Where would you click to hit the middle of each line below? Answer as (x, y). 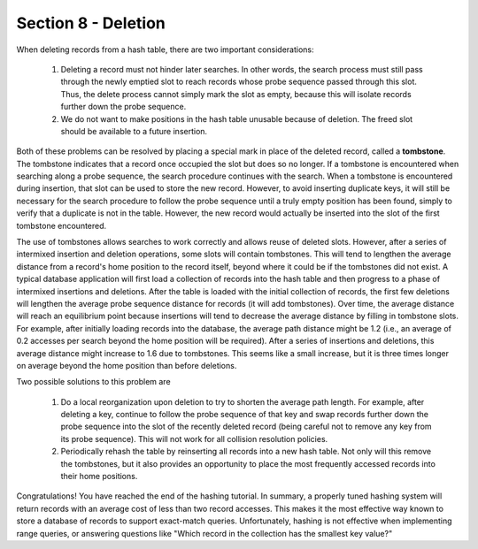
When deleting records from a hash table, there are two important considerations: (165, 50)
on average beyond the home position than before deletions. (127, 365)
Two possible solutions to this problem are (94, 382)
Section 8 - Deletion (91, 23)
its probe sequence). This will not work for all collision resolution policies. (194, 438)
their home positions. (99, 477)
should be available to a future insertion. (134, 131)
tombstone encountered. (62, 225)
